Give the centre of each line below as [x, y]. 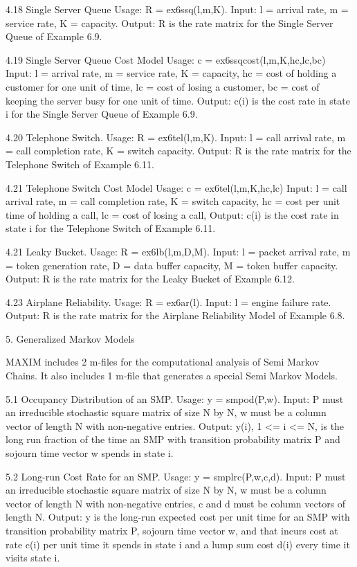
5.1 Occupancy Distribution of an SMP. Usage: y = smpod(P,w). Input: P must [175, 398]
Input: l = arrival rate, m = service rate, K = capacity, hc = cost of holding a [171, 73]
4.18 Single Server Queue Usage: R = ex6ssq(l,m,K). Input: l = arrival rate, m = [177, 9]
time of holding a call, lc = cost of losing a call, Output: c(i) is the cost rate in [172, 214]
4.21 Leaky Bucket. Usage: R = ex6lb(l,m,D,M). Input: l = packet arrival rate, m [178, 251]
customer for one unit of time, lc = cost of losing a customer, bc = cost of [163, 86]
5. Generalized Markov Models [70, 338]
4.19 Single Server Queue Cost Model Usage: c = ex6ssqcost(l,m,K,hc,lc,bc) [166, 59]
